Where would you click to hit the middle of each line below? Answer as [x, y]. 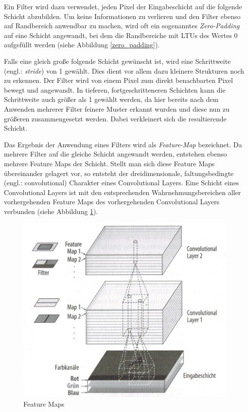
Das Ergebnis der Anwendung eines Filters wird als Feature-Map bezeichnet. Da [123, 144]
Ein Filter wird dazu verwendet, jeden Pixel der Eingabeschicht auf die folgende [123, 6]
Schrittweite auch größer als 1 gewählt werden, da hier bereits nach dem [111, 99]
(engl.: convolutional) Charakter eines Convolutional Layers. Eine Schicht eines [122, 183]
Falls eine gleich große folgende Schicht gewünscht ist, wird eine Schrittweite [117, 61]
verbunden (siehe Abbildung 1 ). [51, 211]
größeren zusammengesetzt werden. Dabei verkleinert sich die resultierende [115, 118]
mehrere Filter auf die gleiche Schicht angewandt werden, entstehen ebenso [115, 154]
